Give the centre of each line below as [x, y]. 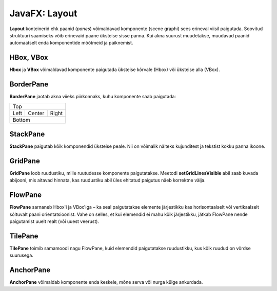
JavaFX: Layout [43, 13]
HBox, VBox [29, 58]
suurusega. [21, 255]
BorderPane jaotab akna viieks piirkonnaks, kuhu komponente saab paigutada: [93, 97]
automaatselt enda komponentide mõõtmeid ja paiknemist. [71, 43]
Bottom [21, 120]
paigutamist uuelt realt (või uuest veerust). [54, 221]
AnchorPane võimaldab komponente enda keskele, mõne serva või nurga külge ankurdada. [106, 282]
